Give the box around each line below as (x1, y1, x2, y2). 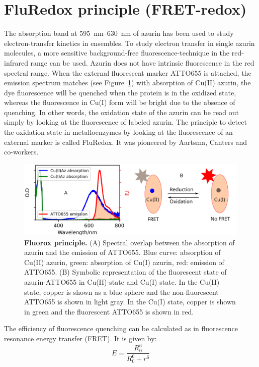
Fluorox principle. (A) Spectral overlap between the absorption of (24, 237, 235, 247)
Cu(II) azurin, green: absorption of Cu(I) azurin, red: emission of (24, 256, 224, 267)
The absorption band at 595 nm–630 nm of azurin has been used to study (4, 28, 234, 38)
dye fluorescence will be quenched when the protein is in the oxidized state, (4, 87, 236, 97)
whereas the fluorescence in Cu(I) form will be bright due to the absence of (4, 97, 235, 108)
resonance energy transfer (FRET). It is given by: (4, 333, 157, 343)
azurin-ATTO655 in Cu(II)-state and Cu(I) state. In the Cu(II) (24, 277, 220, 287)
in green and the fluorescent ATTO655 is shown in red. (24, 306, 194, 317)
